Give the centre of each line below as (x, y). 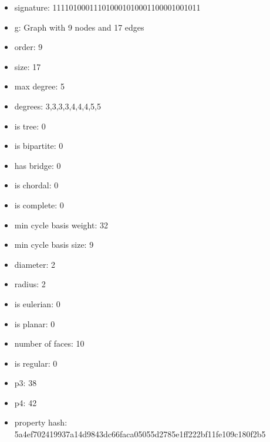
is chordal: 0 (36, 185)
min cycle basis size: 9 (54, 245)
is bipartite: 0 (39, 146)
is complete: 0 (39, 205)
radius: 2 (30, 284)
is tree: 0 (30, 126)
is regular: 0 (36, 363)
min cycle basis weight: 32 (61, 225)
